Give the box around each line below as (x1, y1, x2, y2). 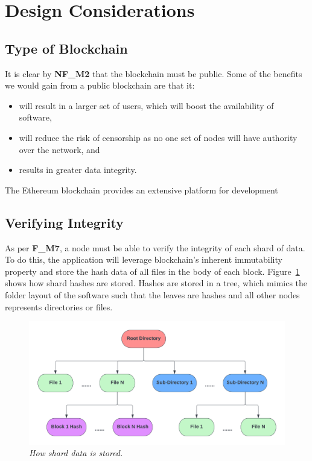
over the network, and (19, 143, 100, 155)
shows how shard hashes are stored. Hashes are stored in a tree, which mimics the (5, 277, 308, 289)
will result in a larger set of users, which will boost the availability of (19, 99, 274, 111)
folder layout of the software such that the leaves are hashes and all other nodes (5, 288, 300, 301)
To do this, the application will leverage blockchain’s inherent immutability (5, 253, 282, 266)
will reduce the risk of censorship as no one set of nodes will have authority (19, 131, 298, 143)
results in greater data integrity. (19, 163, 137, 176)
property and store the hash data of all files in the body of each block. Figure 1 (5, 265, 300, 277)
